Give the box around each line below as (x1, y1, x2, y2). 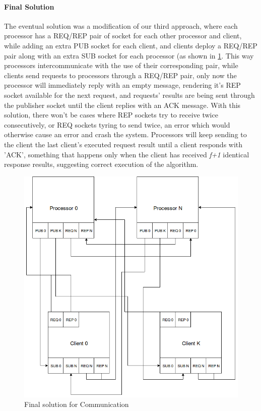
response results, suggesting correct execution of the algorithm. (4, 159, 199, 169)
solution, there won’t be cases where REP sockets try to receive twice (4, 109, 218, 120)
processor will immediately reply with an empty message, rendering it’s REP (4, 80, 241, 90)
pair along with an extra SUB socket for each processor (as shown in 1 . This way (4, 50, 254, 61)
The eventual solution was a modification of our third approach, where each (4, 20, 238, 31)
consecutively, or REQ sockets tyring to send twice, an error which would (4, 119, 230, 130)
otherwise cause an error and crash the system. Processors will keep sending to (4, 129, 247, 140)
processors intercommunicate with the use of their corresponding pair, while (4, 60, 238, 71)
